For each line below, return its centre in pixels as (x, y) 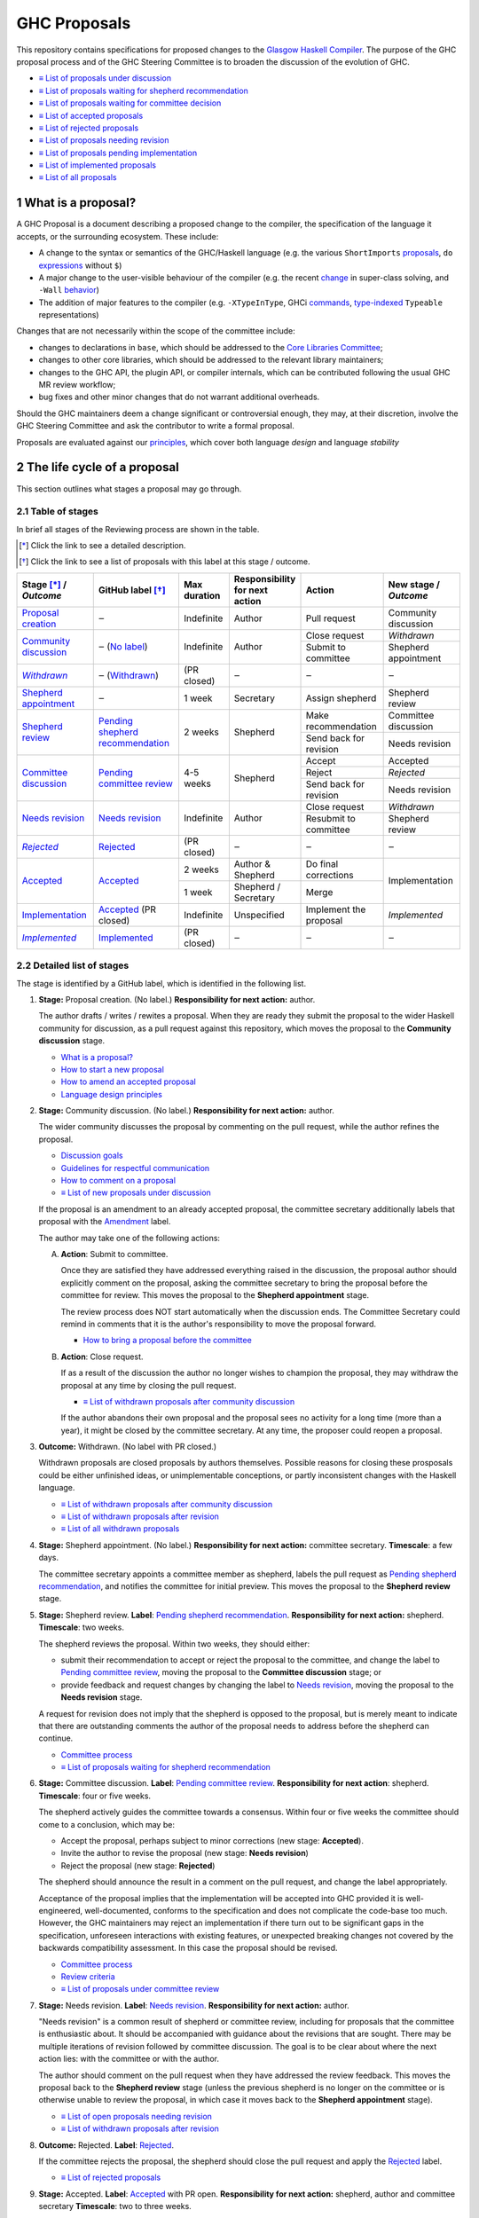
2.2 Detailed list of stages (73, 965)
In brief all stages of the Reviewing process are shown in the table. (138, 529)
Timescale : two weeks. (81, 1627)
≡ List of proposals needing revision (104, 140)
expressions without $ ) (80, 265)
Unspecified (259, 915)
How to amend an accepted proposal (129, 1081)
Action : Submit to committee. (114, 1254)
